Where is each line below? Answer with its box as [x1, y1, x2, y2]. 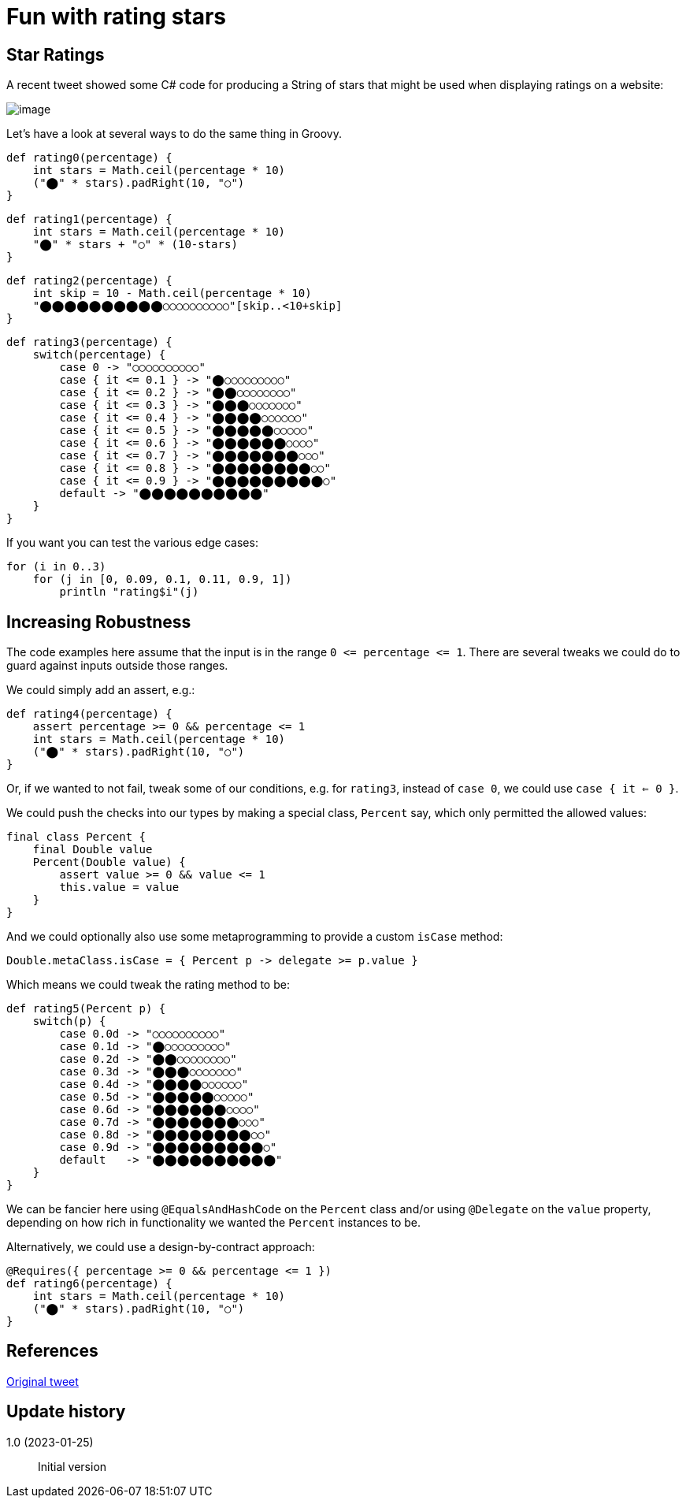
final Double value [32, 843, 153, 856]
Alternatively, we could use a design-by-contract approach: [6, 1240, 315, 1254]
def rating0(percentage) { [6, 151, 172, 165]
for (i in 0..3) [6, 560, 106, 574]
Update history [6, 1402, 126, 1422]
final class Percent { [6, 830, 146, 844]
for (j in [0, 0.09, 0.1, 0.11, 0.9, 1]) [32, 573, 292, 586]
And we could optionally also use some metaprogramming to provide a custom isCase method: [6, 930, 503, 944]
